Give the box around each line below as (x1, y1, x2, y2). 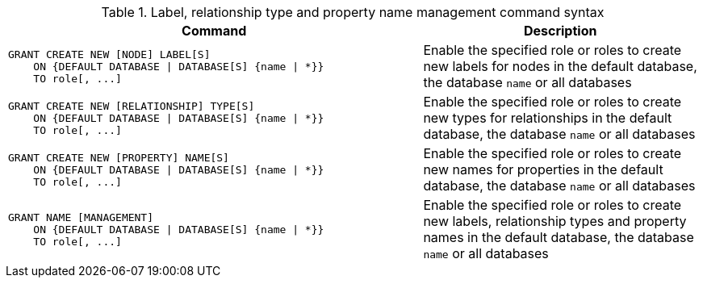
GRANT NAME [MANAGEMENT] (8, 211, 154, 223)
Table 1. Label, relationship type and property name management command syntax (101, 4, 605, 20)
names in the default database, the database (423, 229, 694, 245)
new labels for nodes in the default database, (423, 58, 697, 74)
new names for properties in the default (423, 161, 663, 177)
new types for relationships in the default (423, 110, 672, 126)
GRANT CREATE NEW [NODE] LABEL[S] (8, 48, 211, 61)
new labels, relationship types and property (423, 213, 687, 229)
